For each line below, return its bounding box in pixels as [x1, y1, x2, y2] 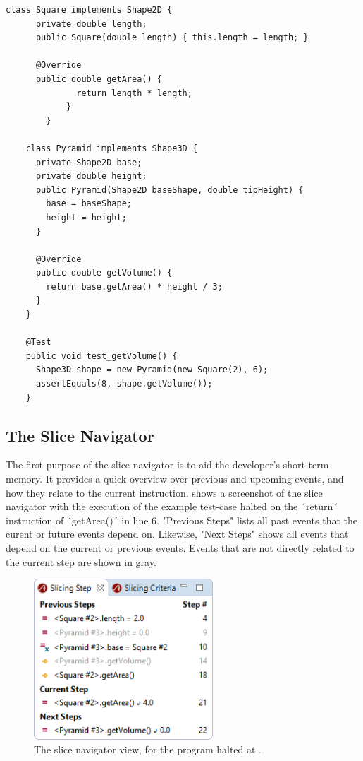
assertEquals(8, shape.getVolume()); [35, 379, 213, 389]
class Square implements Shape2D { [6, 5, 173, 15]
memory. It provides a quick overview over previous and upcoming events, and [6, 471, 344, 486]
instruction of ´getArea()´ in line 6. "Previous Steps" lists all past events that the [6, 512, 357, 527]
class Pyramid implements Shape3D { [25, 143, 198, 153]
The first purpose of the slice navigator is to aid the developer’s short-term [6, 457, 329, 472]
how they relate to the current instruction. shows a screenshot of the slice [6, 485, 323, 500]
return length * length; [76, 88, 192, 98]
